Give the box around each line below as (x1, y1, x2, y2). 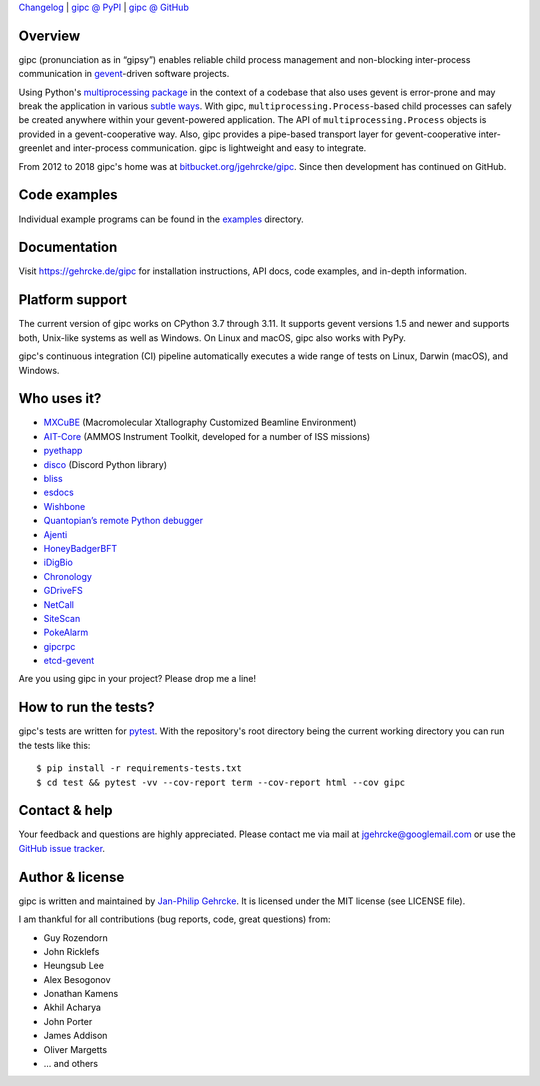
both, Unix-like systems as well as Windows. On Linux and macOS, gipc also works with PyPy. (18, 331, 407, 344)
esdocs (43, 486, 74, 499)
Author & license (18, 868, 125, 885)
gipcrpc (43, 640, 76, 652)
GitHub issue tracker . (18, 842, 105, 854)
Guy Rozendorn (43, 931, 109, 944)
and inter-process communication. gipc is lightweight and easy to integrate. (55, 142, 367, 154)
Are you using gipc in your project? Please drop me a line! (18, 673, 257, 685)
